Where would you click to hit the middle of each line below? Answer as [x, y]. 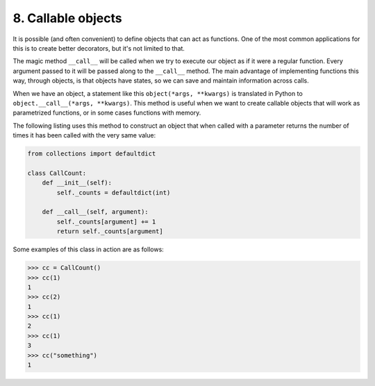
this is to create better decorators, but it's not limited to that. [99, 48]
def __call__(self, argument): [95, 212]
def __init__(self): [77, 183]
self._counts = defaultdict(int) [114, 192]
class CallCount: [57, 173]
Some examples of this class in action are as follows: [89, 249]
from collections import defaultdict [92, 154]
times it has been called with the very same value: [84, 135]
